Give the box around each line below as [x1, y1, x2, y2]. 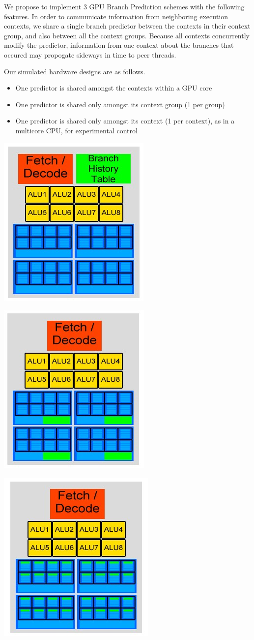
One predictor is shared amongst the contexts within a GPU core [15, 83, 212, 93]
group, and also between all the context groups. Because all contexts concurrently [4, 30, 250, 40]
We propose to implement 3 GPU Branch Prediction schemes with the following [4, 1, 245, 11]
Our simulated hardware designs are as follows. [4, 66, 145, 76]
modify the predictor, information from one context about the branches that [4, 40, 234, 50]
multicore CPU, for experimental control [15, 125, 138, 135]
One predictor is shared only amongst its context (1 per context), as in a [15, 116, 235, 126]
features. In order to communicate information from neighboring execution [4, 11, 228, 21]
